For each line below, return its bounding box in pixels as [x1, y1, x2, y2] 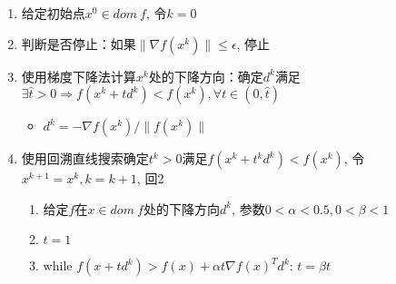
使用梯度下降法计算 [21, 66, 136, 85]
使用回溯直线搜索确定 [21, 149, 149, 168]
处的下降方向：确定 [148, 66, 263, 85]
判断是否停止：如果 [21, 34, 136, 53]
